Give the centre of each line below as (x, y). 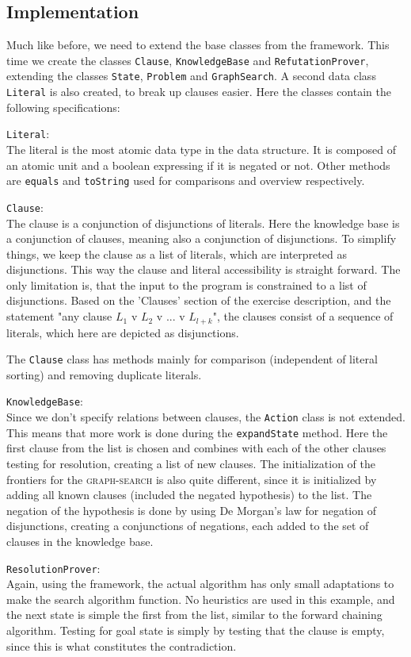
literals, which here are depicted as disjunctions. (123, 332)
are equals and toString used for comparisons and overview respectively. (186, 181)
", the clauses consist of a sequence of (303, 316)
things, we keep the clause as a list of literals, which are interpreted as (177, 254)
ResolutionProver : (53, 568)
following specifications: (63, 107)
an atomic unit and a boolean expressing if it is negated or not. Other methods (198, 165)
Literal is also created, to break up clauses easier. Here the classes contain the (199, 92)
